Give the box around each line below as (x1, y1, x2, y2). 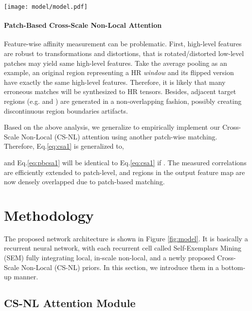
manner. (14, 272, 38, 282)
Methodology (4, 205, 94, 225)
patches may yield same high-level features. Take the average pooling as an (4, 58, 227, 68)
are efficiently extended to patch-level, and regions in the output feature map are (4, 167, 245, 177)
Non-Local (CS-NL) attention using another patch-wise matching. (21, 131, 217, 141)
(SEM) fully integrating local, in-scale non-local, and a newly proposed (4, 253, 215, 263)
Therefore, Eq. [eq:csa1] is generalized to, (4, 141, 124, 151)
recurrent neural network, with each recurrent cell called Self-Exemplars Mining (4, 243, 241, 253)
